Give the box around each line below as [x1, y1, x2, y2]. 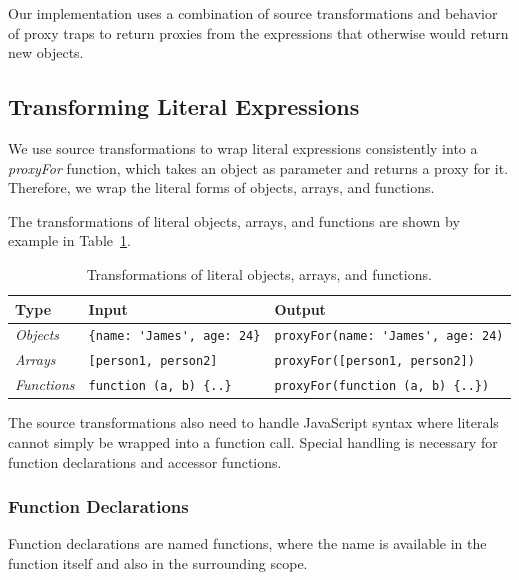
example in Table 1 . [8, 230, 131, 251]
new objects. [8, 42, 84, 63]
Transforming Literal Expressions [8, 91, 360, 122]
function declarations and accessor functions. [8, 451, 282, 472]
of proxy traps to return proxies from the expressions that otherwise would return [8, 22, 509, 43]
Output [274, 298, 326, 319]
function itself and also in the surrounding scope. [8, 552, 308, 573]
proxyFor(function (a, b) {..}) [274, 379, 490, 394]
